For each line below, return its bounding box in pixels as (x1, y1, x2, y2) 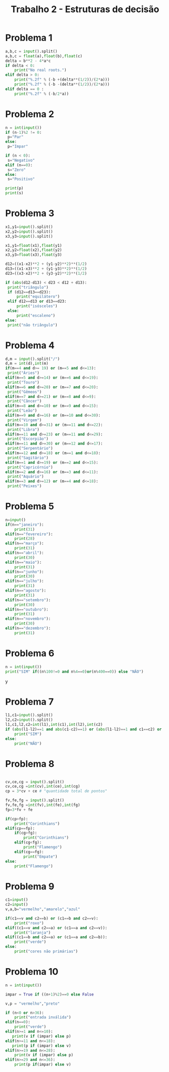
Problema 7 (5, 696, 54, 708)
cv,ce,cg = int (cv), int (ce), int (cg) (5, 784, 80, 789)
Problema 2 (5, 108, 55, 120)
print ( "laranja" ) (14, 930, 51, 935)
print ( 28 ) (14, 536, 35, 541)
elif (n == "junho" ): (5, 569, 44, 574)
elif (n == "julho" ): (5, 579, 44, 584)
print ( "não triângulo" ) (7, 322, 58, 327)
